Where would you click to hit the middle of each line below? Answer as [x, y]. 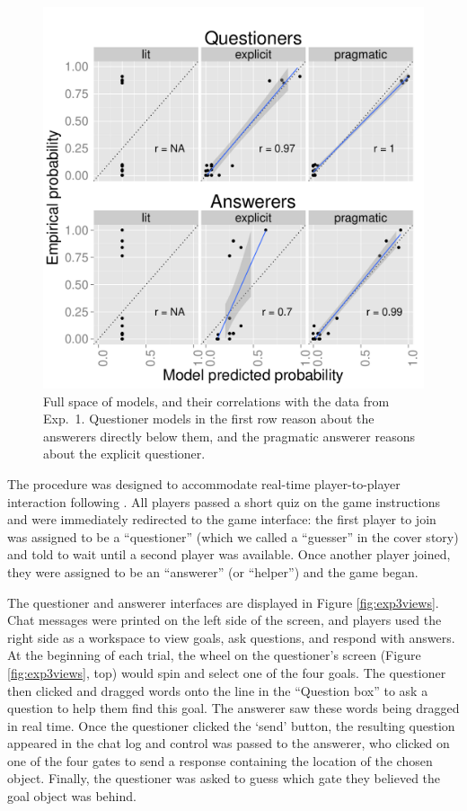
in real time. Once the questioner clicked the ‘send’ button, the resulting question [231, 725]
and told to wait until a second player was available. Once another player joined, [229, 554]
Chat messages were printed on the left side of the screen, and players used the [225, 620]
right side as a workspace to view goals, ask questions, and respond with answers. [231, 637]
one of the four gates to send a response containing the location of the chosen [220, 760]
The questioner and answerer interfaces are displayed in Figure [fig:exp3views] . [223, 602]
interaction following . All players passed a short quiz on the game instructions [224, 501]
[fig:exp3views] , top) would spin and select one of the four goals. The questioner [227, 672]
